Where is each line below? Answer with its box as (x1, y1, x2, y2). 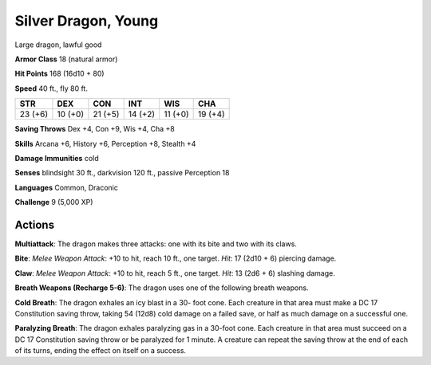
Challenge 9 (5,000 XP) (14, 198, 93, 207)
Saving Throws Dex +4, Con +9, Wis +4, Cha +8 (14, 124, 175, 134)
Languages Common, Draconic (14, 182, 119, 192)
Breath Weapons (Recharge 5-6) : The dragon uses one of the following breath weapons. (14, 283, 309, 292)
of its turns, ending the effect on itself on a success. (14, 346, 187, 355)
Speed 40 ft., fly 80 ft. (14, 84, 88, 93)
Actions (14, 218, 55, 231)
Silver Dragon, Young (14, 12, 159, 29)
